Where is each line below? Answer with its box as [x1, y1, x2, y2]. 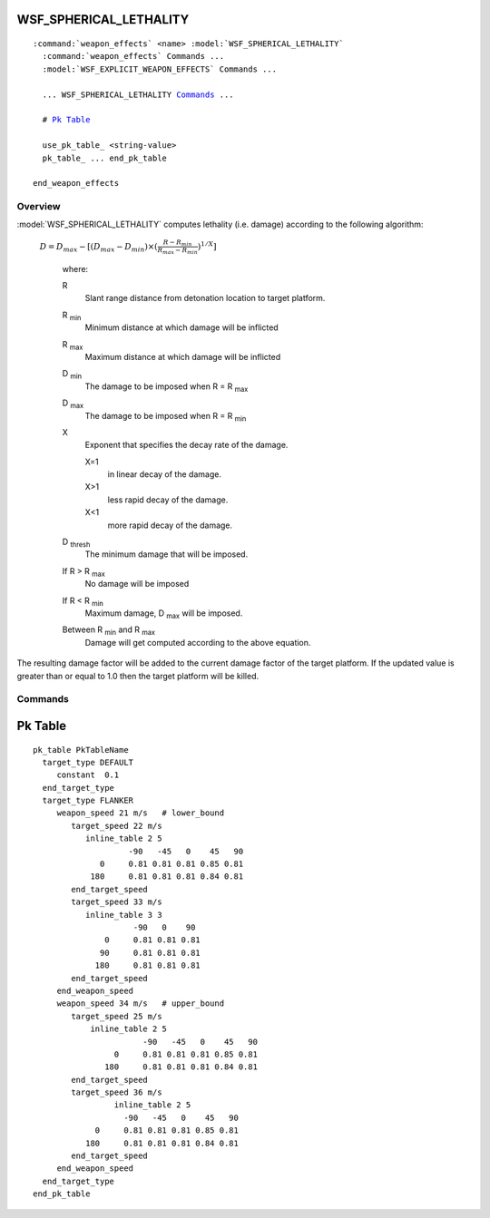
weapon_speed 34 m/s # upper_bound [56, 999, 225, 1009]
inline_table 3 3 [84, 910, 162, 920]
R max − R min [157, 246, 199, 256]
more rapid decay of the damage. [107, 520, 233, 531]
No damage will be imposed [84, 579, 190, 590]
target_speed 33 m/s [71, 897, 162, 907]
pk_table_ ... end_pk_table [42, 152, 168, 163]
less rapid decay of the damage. [107, 494, 229, 505]
